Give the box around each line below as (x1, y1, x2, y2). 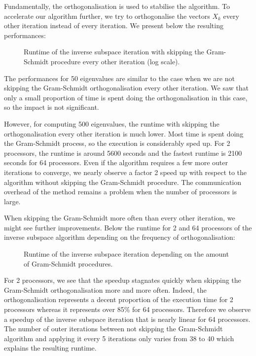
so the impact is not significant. (4, 102, 99, 112)
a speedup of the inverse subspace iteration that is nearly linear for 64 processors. (4, 313, 251, 324)
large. (4, 196, 21, 206)
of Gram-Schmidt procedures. (24, 258, 113, 268)
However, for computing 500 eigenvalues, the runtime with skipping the (4, 118, 219, 129)
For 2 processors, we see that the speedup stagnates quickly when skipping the (4, 275, 241, 285)
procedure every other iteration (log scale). (50, 56, 180, 66)
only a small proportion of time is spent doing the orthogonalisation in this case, (4, 92, 248, 102)
